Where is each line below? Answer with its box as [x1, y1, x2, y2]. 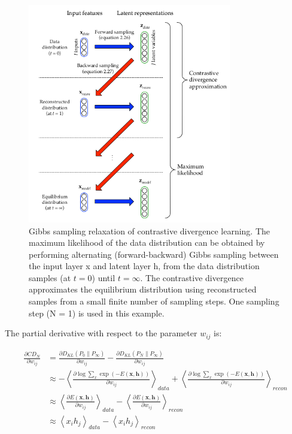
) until [92, 271, 115, 284]
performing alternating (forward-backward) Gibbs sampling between [29, 248, 279, 260]
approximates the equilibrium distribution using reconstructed [29, 283, 257, 296]
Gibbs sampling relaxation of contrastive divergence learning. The [29, 224, 270, 237]
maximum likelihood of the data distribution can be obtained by [29, 236, 265, 249]
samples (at [29, 271, 71, 284]
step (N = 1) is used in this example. [29, 306, 165, 319]
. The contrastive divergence [140, 271, 244, 284]
